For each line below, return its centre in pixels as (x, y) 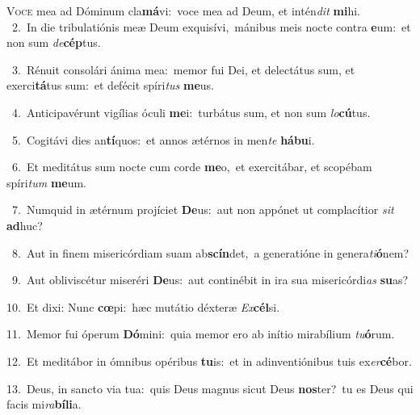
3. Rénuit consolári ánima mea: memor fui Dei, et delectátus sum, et (183, 69)
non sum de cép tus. (54, 42)
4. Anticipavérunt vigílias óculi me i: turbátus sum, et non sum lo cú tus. (191, 112)
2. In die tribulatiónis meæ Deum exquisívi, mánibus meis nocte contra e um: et (211, 26)
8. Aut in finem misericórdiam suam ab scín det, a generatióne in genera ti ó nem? (210, 252)
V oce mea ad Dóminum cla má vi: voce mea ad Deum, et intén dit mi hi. (183, 10)
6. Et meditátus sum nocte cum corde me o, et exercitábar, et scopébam (192, 167)
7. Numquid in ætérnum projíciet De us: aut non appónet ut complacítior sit (203, 210)
